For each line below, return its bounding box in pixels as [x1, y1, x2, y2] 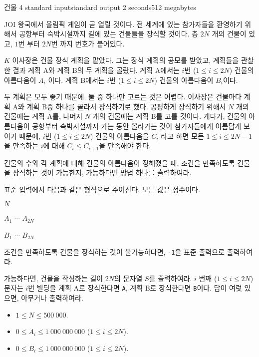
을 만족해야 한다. [99, 140, 151, 151]
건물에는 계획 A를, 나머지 [4, 111, 83, 121]
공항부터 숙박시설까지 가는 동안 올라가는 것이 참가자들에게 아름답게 [32, 120, 242, 131]
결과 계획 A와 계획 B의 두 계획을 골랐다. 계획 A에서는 [12, 64, 180, 75]
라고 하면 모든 [161, 130, 204, 141]
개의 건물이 [212, 28, 247, 39]
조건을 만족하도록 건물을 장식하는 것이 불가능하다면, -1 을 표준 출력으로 [4, 246, 225, 257]
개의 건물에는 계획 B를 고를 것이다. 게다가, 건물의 [92, 111, 247, 121]
